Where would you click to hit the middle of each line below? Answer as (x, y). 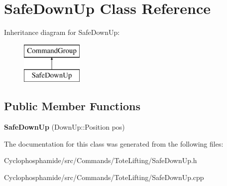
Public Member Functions (72, 106)
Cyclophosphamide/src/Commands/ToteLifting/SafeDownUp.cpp (104, 177)
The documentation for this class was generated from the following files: (114, 143)
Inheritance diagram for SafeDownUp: (62, 32)
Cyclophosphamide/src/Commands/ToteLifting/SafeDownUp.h (101, 160)
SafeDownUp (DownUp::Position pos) (64, 127)
